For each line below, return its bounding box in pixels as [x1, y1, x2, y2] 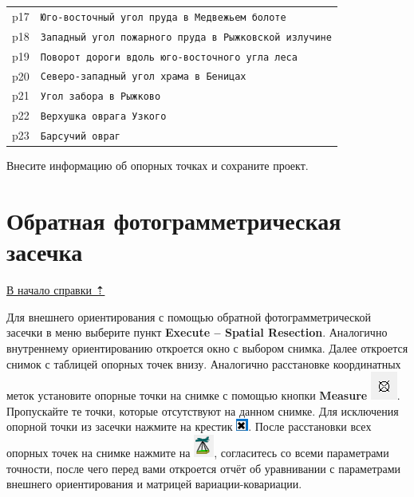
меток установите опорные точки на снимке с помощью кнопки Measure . [6, 387, 400, 404]
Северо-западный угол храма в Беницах [40, 71, 246, 83]
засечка [6, 235, 83, 268]
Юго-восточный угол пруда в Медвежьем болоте [40, 11, 286, 23]
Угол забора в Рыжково [40, 91, 161, 103]
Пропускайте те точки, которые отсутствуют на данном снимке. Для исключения [6, 402, 399, 419]
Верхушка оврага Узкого [40, 111, 167, 123]
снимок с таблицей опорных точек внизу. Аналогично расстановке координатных [6, 355, 401, 372]
